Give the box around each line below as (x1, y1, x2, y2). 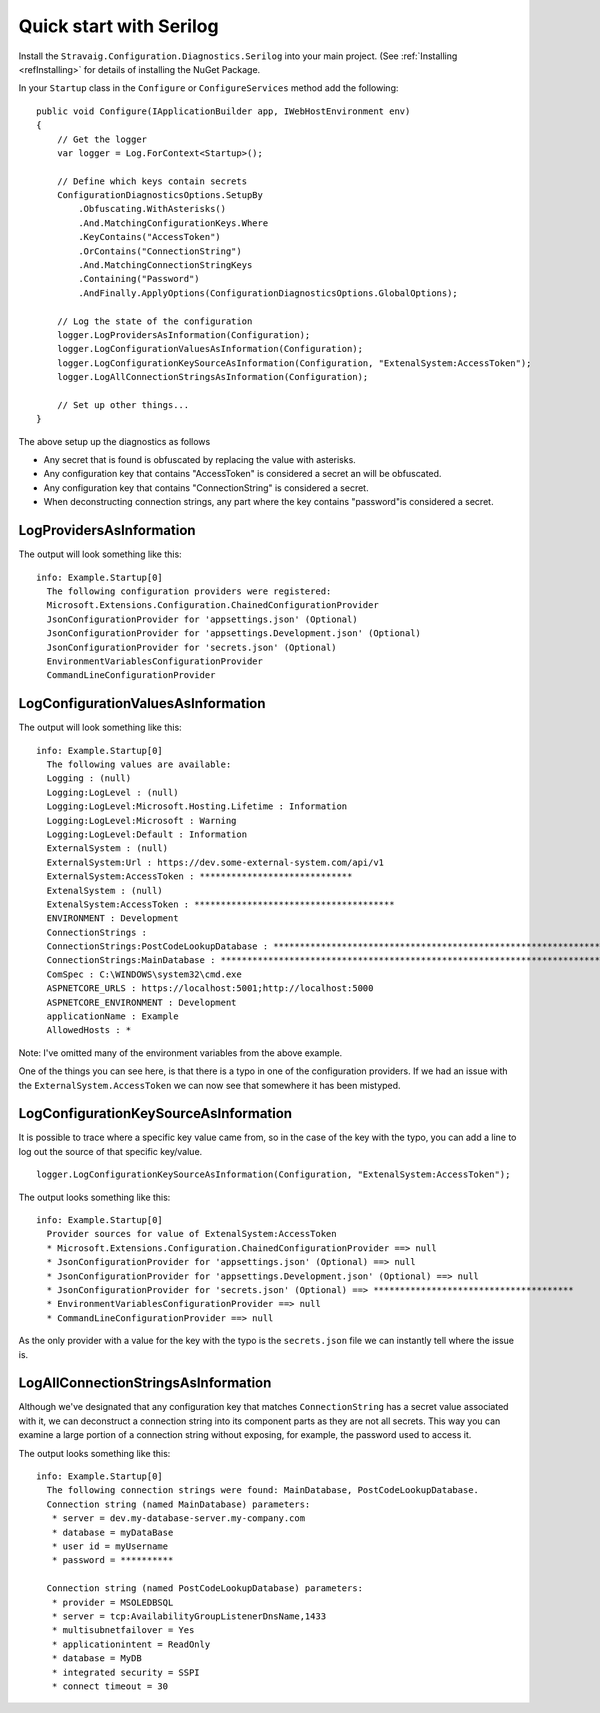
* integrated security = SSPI (51, 1666, 200, 1678)
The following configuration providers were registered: (46, 585, 332, 597)
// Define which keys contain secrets (56, 175, 248, 187)
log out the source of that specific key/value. (18, 1145, 203, 1157)
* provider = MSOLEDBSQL (51, 1596, 174, 1608)
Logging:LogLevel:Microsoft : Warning (46, 815, 237, 826)
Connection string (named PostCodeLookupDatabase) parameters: (46, 1583, 364, 1594)
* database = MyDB (51, 1653, 142, 1664)
